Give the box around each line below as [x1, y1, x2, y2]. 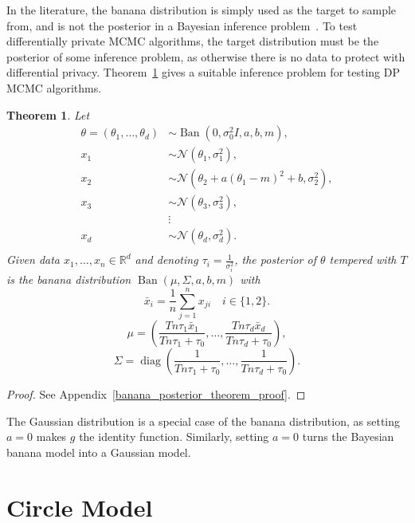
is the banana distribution [6, 271, 131, 288]
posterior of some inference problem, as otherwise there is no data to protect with [6, 48, 405, 65]
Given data [6, 251, 61, 268]
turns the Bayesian [302, 428, 394, 445]
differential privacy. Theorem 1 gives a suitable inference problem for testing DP [6, 64, 400, 81]
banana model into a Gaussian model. [6, 443, 191, 460]
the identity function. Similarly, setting [79, 428, 269, 445]
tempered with [329, 251, 397, 268]
